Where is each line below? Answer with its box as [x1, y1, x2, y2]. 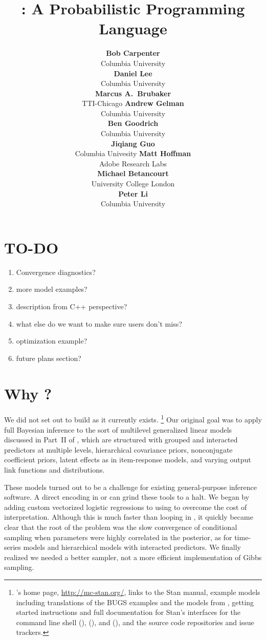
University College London [91, 178, 175, 189]
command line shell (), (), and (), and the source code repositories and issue [16, 616, 254, 627]
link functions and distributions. [4, 464, 105, 475]
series [4, 542, 21, 552]
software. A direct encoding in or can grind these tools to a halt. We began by [4, 492, 250, 502]
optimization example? [16, 335, 87, 346]
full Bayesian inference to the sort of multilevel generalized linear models [4, 424, 232, 435]
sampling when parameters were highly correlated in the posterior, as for [4, 531, 232, 542]
